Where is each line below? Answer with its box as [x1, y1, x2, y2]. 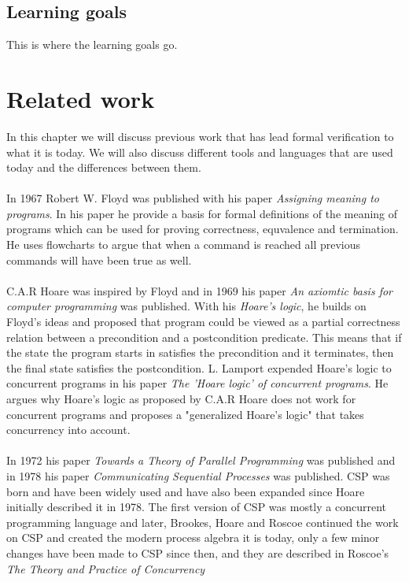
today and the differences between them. [6, 159, 201, 176]
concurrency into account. [6, 421, 131, 438]
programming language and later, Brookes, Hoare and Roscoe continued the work [6, 513, 399, 530]
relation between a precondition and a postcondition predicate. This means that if [6, 328, 402, 345]
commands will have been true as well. [6, 251, 192, 268]
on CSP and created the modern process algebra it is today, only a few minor [6, 529, 380, 546]
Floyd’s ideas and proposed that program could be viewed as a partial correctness [6, 313, 400, 330]
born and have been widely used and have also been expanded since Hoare [6, 483, 365, 499]
